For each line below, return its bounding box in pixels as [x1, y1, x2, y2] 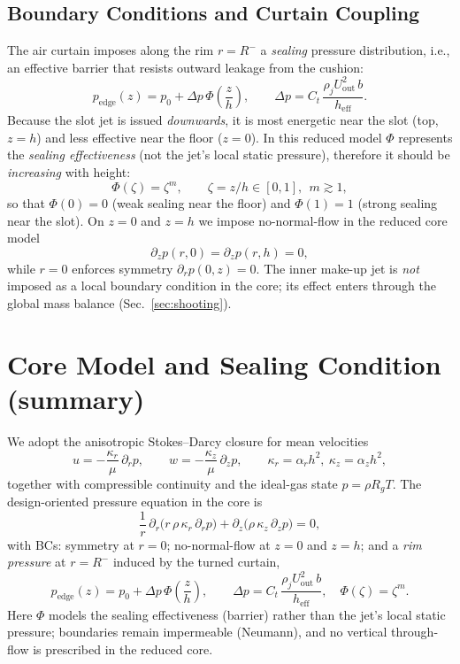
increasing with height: [7, 162, 131, 181]
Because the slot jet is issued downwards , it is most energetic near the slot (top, [7, 111, 439, 129]
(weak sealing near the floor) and [111, 194, 291, 212]
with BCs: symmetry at [7, 535, 134, 553]
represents [398, 127, 453, 146]
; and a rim [360, 535, 422, 553]
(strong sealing [357, 194, 438, 212]
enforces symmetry [72, 259, 173, 277]
